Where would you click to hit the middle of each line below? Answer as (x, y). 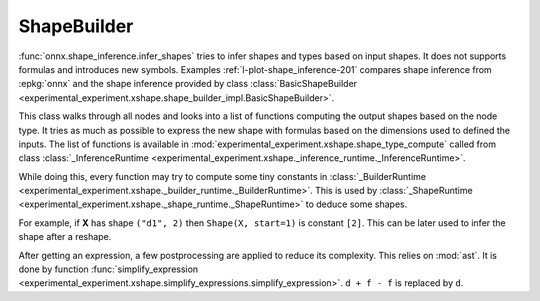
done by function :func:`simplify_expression (108, 269)
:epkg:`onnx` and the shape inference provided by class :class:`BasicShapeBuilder (188, 84)
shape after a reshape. (65, 237)
